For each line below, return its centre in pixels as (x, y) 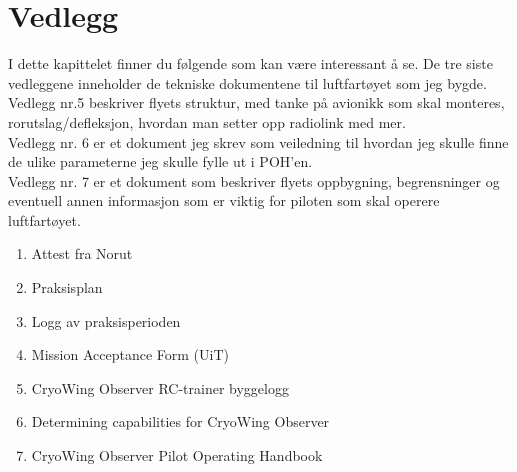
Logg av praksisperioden (106, 320)
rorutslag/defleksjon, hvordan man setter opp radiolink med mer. (207, 121)
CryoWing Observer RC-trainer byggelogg (160, 387)
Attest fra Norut (82, 253)
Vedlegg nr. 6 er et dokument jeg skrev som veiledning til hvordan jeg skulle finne (258, 141)
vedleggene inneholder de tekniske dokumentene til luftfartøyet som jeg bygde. (247, 82)
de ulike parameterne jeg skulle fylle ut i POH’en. (160, 161)
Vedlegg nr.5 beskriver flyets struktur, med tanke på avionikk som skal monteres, (256, 102)
